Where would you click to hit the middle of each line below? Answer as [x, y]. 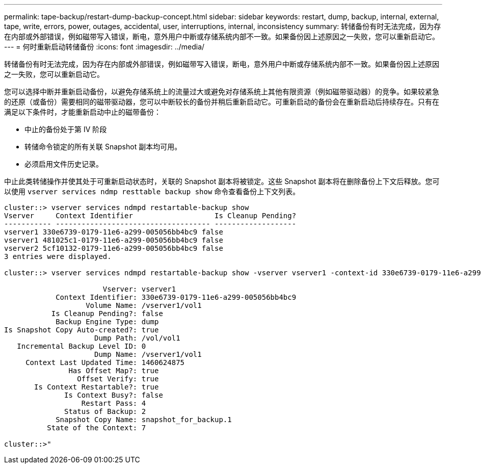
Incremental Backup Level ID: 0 [82, 346]
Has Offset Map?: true [114, 371]
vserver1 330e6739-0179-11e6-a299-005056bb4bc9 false [114, 232]
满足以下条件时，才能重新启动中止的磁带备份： [83, 112]
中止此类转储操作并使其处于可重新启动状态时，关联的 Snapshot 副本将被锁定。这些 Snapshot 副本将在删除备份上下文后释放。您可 [222, 181]
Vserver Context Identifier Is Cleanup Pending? [150, 216]
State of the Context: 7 [97, 428]
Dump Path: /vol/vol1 [137, 338]
